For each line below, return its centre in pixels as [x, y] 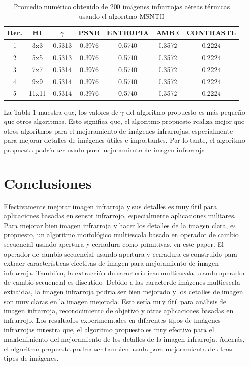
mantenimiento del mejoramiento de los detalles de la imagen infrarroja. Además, [124, 339]
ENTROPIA [128, 33]
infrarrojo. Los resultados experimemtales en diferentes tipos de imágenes [112, 320]
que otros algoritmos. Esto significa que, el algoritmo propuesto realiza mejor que [124, 121]
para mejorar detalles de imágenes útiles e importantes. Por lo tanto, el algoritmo [124, 140]
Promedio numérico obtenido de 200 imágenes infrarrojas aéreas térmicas [122, 6]
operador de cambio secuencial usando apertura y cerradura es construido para [121, 253]
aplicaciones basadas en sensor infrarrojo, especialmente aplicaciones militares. [120, 216]
